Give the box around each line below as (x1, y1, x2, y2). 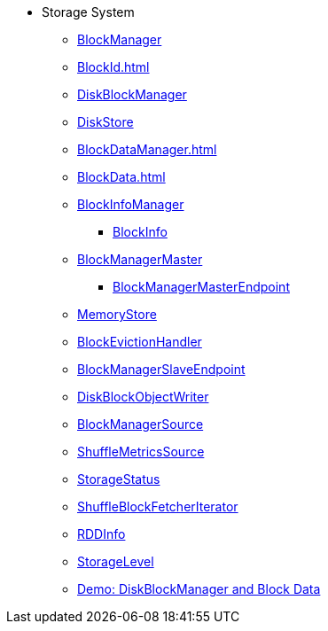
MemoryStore (77, 307, 157, 322)
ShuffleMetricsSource (77, 444, 205, 459)
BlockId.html (77, 59, 150, 74)
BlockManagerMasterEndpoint (113, 279, 290, 294)
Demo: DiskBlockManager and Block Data (77, 581, 321, 596)
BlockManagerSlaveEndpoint (77, 362, 246, 377)
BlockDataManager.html (77, 142, 217, 157)
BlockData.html (77, 169, 166, 184)
